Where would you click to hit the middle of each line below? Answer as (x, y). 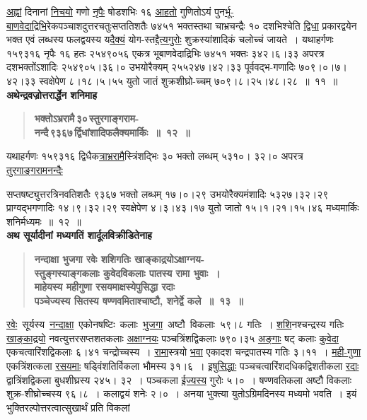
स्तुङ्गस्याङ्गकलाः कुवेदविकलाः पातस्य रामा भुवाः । (127, 273)
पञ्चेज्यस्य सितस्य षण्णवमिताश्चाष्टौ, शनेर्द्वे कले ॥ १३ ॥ (139, 300)
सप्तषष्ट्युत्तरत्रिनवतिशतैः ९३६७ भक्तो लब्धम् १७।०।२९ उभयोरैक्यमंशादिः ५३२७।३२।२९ (168, 193)
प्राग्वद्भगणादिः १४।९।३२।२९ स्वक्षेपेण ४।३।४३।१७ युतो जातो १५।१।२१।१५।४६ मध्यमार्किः (183, 208)
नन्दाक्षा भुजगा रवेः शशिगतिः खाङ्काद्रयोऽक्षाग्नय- (120, 258)
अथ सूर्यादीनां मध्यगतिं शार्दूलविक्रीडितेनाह (79, 235)
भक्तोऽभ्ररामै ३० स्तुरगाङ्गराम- (87, 118)
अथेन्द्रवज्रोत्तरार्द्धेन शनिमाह (52, 94)
